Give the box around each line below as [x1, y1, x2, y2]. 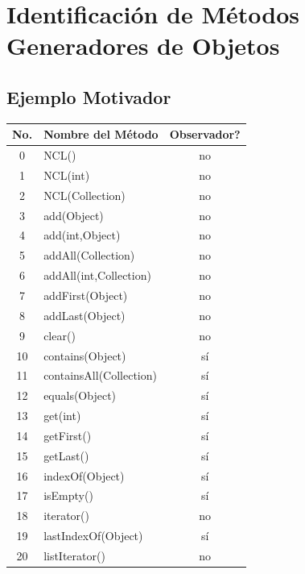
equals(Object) [43, 387, 117, 404]
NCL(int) [43, 166, 90, 183]
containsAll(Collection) [43, 367, 157, 384]
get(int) [43, 407, 81, 424]
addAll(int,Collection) [43, 267, 151, 284]
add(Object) [43, 206, 104, 223]
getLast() [43, 447, 89, 464]
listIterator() [43, 547, 105, 564]
